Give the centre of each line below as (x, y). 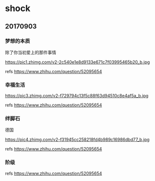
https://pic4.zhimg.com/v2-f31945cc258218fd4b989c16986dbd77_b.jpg (77, 140)
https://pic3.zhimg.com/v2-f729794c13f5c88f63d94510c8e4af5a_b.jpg (77, 96)
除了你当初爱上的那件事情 (31, 52)
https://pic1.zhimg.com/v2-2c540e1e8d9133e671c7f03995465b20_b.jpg (77, 62)
